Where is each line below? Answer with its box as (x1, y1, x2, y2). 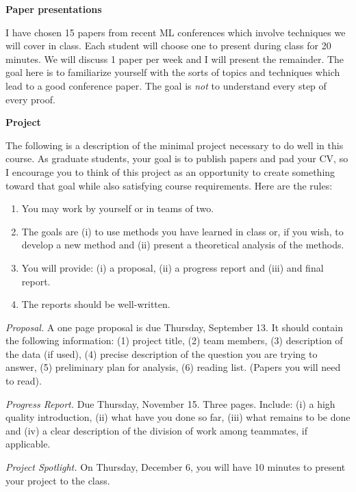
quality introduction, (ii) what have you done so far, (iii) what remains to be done (5, 410, 351, 424)
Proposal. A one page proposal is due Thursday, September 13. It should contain (5, 320, 343, 334)
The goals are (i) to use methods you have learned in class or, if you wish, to (21, 224, 344, 238)
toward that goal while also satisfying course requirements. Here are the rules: (5, 178, 333, 192)
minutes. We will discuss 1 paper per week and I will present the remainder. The (5, 51, 344, 66)
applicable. (5, 437, 51, 451)
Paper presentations (5, 2, 102, 16)
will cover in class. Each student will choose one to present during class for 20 (5, 38, 331, 53)
